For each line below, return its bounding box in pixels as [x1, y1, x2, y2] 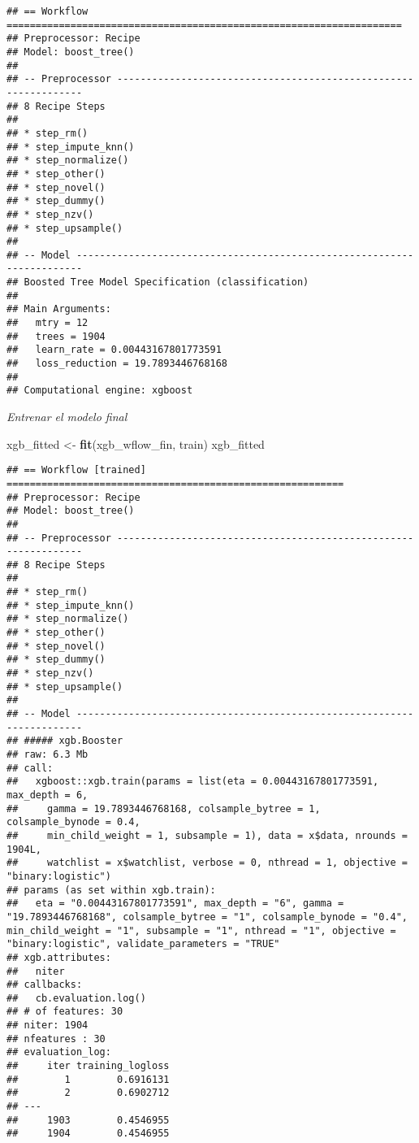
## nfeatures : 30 [6, 1032, 106, 1045]
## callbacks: [6, 979, 83, 991]
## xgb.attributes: [6, 951, 111, 963]
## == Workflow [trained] [6, 464, 146, 476]
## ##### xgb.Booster [6, 735, 123, 747]
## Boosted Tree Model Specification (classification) [6, 276, 309, 289]
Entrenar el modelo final [6, 408, 127, 425]
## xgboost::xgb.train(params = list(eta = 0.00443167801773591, [6, 776, 379, 788]
